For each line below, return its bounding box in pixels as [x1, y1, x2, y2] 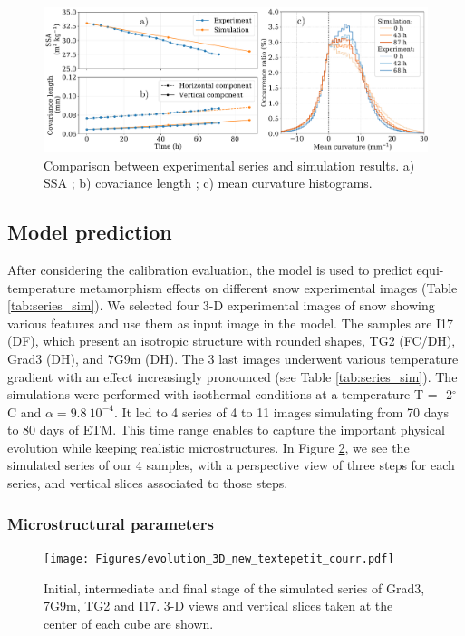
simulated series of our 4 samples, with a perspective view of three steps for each [7, 455, 455, 475]
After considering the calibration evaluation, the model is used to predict [7, 259, 412, 279]
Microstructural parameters [7, 512, 214, 534]
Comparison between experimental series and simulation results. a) [44, 155, 415, 174]
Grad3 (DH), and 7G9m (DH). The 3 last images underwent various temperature [7, 348, 459, 367]
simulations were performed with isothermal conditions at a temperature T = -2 [7, 385, 452, 404]
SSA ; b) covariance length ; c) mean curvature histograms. [44, 173, 373, 192]
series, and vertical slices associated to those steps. [7, 474, 288, 493]
